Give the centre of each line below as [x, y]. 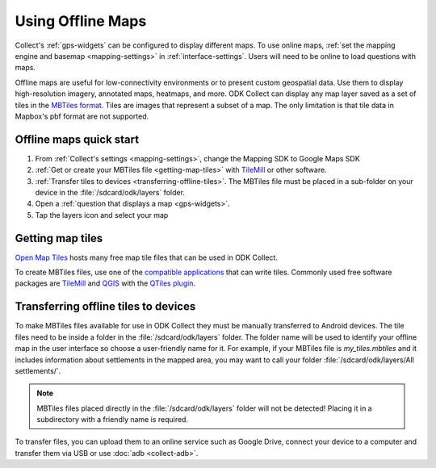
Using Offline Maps [81, 21]
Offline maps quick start [77, 139]
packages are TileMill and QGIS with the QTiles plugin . [105, 283]
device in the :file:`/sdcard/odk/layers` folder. [110, 192]
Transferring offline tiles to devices [105, 307]
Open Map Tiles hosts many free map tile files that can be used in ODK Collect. [147, 257]
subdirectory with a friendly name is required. [113, 420]
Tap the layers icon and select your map [102, 215]
